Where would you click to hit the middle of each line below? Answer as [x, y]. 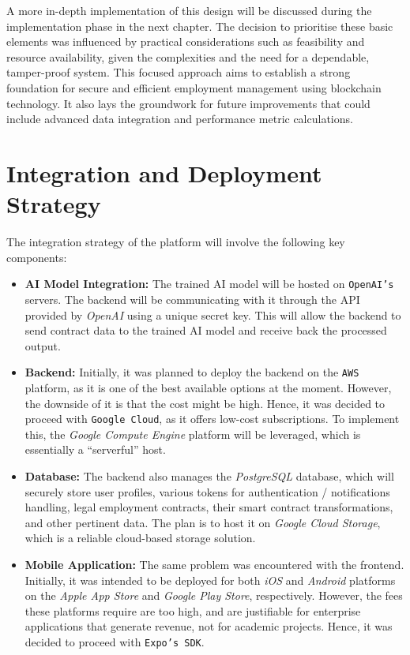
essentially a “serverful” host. [95, 449]
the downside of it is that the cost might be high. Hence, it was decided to [205, 403]
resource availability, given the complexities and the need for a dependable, [188, 56]
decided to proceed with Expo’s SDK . [115, 641]
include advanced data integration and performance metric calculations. [180, 119]
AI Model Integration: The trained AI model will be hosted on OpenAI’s [209, 284]
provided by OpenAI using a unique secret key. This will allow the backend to [213, 314]
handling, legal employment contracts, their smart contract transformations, [209, 507]
